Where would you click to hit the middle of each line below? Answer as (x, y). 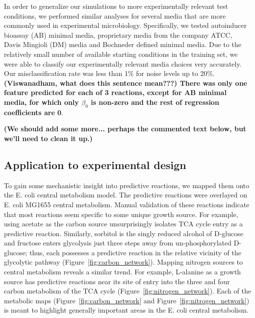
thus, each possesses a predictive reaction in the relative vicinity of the (135, 252)
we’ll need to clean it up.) (48, 138)
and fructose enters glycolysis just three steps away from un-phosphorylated (118, 243)
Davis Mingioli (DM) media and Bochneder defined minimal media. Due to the (123, 44)
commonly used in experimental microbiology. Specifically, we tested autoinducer (125, 25)
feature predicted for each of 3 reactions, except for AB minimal (115, 92)
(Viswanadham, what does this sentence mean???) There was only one (126, 83)
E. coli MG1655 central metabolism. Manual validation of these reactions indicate (127, 204)
